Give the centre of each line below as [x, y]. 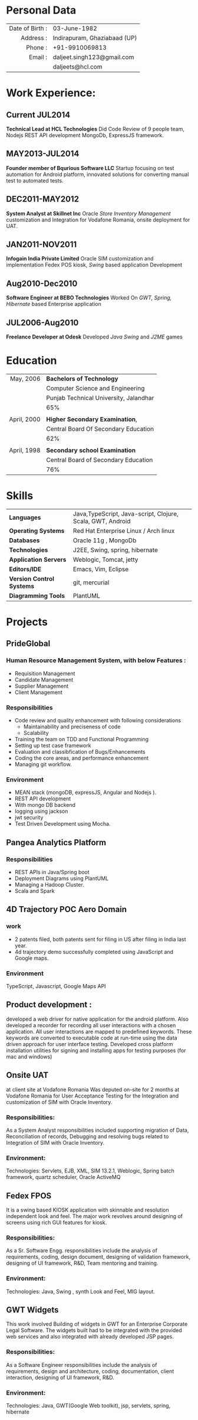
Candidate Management [44, 679]
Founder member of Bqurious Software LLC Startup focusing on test [90, 168]
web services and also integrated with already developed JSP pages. [90, 1337]
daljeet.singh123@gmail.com [93, 57]
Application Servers [38, 559]
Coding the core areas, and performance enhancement [82, 758]
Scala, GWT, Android [102, 521]
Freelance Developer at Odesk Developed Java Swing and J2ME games [94, 337]
